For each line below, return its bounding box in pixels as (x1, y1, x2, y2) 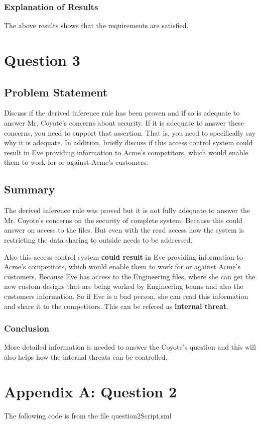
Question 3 (4, 50, 80, 70)
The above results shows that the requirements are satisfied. (4, 20, 189, 31)
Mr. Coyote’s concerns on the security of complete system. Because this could (4, 215, 242, 225)
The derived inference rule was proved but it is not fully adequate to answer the (4, 205, 250, 216)
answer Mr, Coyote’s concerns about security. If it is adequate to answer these (4, 117, 244, 128)
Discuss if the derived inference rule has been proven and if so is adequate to (4, 108, 240, 118)
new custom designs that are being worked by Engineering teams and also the (4, 281, 243, 291)
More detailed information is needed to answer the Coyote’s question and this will (4, 342, 256, 352)
